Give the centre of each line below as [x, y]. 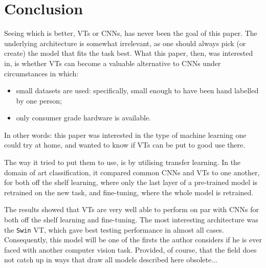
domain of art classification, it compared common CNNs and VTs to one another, [132, 172]
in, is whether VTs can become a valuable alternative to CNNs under [113, 63]
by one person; [39, 100]
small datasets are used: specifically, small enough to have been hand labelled [137, 90]
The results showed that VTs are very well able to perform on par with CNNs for [132, 209]
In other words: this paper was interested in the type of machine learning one [125, 135]
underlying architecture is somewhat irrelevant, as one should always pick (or [125, 43]
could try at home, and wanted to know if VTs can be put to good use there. [125, 145]
